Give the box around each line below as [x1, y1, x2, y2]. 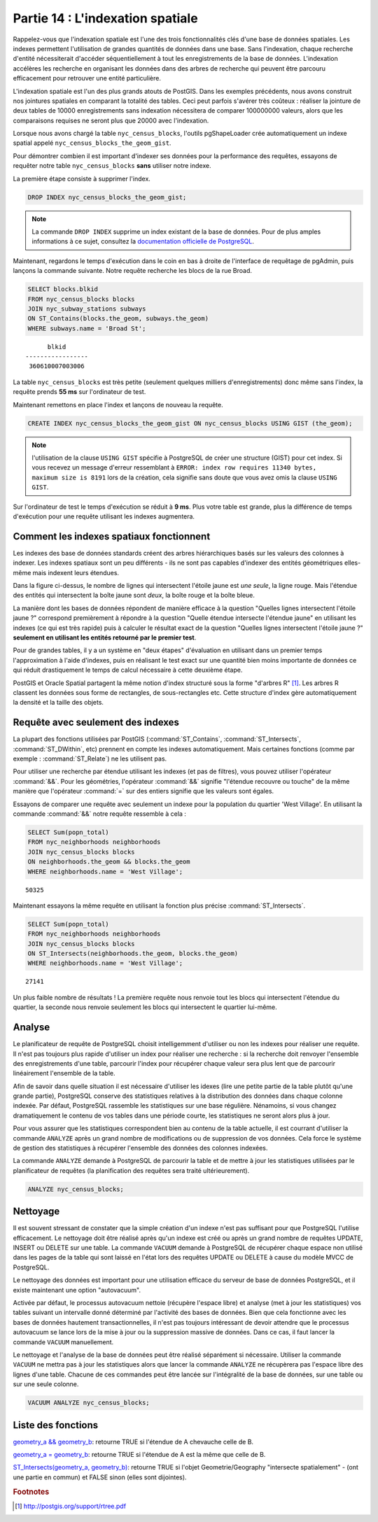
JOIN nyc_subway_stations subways [27, 304, 146, 313]
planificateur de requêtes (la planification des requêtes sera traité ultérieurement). [13, 1166, 250, 1175]
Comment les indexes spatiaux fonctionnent [13, 530, 211, 542]
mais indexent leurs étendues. [32, 568, 119, 577]
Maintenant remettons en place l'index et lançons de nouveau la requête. [13, 400, 223, 409]
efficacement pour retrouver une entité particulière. [13, 74, 161, 83]
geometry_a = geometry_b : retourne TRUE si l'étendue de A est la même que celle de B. [13, 1451, 266, 1459]
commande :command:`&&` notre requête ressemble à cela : [13, 809, 187, 818]
